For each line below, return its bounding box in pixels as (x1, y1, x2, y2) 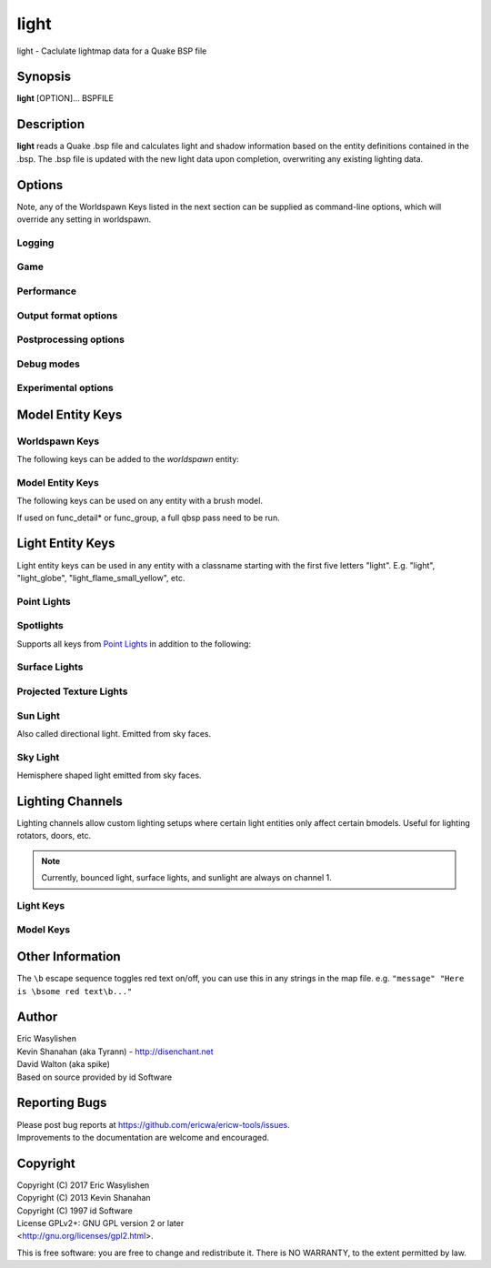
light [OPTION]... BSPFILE (16, 93, 114, 104)
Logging (16, 236, 55, 249)
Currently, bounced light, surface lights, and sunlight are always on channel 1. (41, 872, 332, 883)
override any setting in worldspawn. (16, 214, 152, 225)
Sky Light (16, 750, 60, 763)
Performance (16, 285, 77, 297)
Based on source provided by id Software (16, 1072, 173, 1082)
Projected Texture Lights (16, 685, 128, 698)
